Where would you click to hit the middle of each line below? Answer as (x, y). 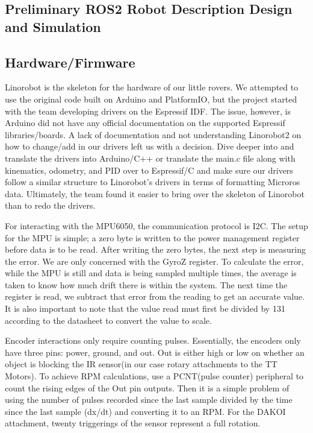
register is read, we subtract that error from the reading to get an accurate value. (155, 296)
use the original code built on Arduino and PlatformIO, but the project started (151, 99)
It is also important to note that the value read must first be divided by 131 (145, 308)
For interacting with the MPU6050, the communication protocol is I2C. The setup (156, 225)
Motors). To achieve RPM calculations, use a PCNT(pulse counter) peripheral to (154, 376)
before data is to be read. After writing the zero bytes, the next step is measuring (155, 249)
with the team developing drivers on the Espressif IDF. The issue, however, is (148, 111)
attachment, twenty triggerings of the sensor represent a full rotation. (133, 423)
